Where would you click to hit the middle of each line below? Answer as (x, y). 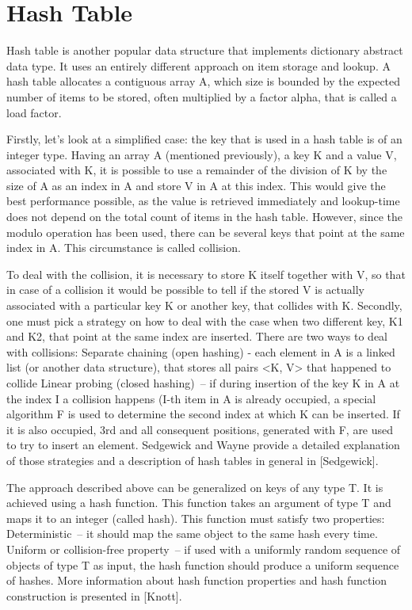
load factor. (34, 112)
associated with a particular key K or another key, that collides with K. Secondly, (204, 305)
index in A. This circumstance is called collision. (124, 248)
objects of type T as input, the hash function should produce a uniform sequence (203, 564)
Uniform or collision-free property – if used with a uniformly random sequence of (204, 549)
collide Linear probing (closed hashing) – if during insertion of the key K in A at (203, 383)
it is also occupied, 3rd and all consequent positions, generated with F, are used (200, 429)
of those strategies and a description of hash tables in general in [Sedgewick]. (193, 460)
